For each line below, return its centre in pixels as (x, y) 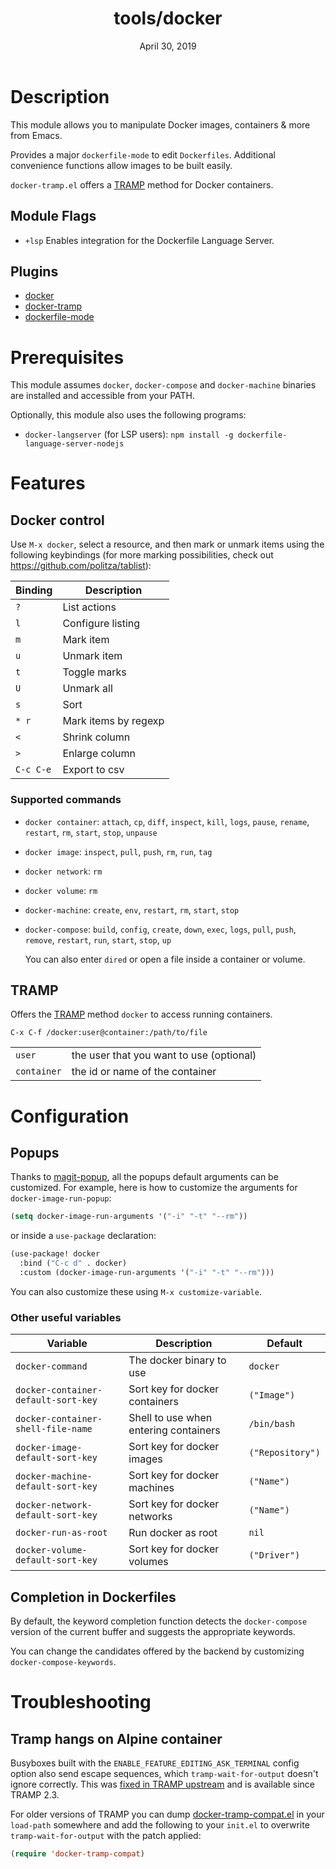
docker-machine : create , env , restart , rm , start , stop (132, 909)
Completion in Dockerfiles (93, 1597)
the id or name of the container (144, 1072)
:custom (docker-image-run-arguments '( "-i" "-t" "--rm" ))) (147, 1272)
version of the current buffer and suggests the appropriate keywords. (153, 1631)
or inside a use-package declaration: (83, 1236)
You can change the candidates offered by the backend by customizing (157, 1651)
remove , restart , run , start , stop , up (98, 939)
